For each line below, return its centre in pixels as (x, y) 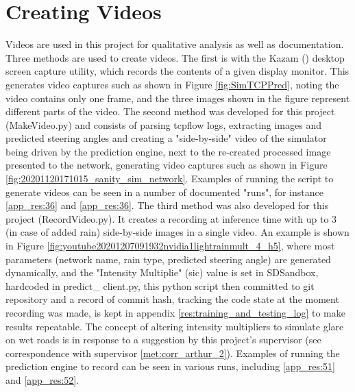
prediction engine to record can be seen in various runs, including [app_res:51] (170, 366)
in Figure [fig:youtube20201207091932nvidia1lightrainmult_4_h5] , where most (170, 246)
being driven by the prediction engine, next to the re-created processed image (168, 151)
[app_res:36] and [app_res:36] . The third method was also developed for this (167, 205)
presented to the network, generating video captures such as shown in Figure (167, 165)
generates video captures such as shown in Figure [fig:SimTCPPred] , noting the (172, 84)
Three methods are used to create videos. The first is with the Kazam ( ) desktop (175, 57)
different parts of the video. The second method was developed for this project (170, 111)
